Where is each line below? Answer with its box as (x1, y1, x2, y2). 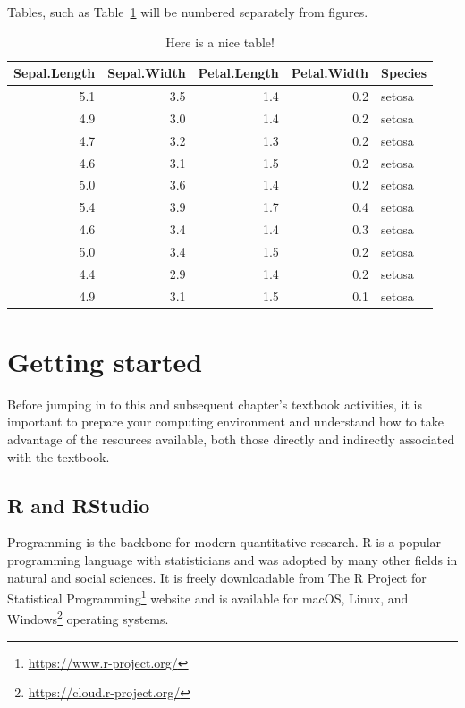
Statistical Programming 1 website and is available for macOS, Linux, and (7, 586, 409, 607)
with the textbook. (7, 447, 110, 466)
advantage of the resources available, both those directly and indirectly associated (7, 430, 455, 449)
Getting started (7, 342, 203, 379)
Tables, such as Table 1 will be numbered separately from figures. (7, 3, 368, 21)
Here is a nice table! (165, 32, 275, 51)
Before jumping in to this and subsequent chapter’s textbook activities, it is (7, 394, 422, 413)
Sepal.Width (107, 63, 186, 82)
